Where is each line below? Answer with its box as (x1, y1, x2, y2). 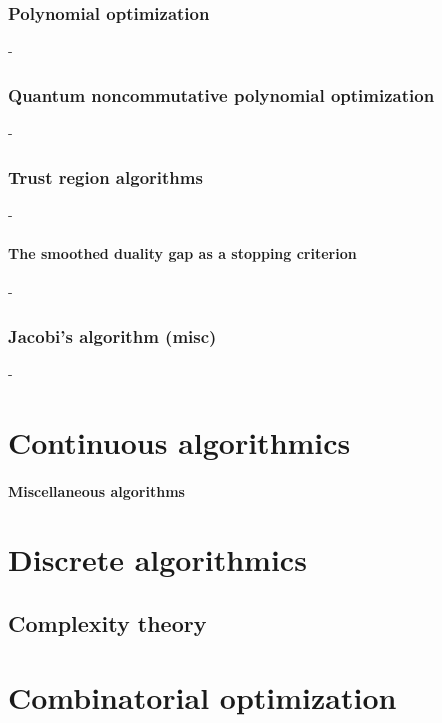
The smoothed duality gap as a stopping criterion (8, 243, 357, 264)
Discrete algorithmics (8, 539, 307, 580)
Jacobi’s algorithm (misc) (8, 323, 217, 348)
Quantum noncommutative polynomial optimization (8, 82, 435, 107)
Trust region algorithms (8, 164, 203, 189)
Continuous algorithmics (8, 421, 351, 462)
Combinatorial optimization (8, 676, 397, 717)
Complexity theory (8, 607, 207, 638)
